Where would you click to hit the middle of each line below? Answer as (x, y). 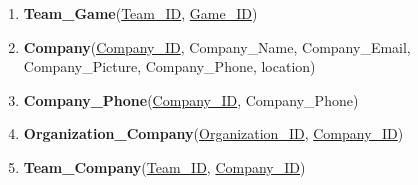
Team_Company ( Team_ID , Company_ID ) (164, 166)
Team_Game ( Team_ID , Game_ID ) (140, 13)
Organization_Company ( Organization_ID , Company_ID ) (213, 133)
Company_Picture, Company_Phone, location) (169, 66)
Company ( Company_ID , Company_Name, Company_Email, (217, 46)
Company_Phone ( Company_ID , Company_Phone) (191, 99)
